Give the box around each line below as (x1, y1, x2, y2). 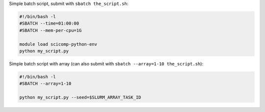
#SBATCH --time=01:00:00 (19, 21, 79, 27)
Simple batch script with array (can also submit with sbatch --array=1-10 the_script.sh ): (9, 60, 204, 66)
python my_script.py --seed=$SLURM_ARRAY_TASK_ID (19, 95, 141, 100)
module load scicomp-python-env (19, 41, 98, 47)
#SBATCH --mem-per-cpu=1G (19, 28, 82, 33)
